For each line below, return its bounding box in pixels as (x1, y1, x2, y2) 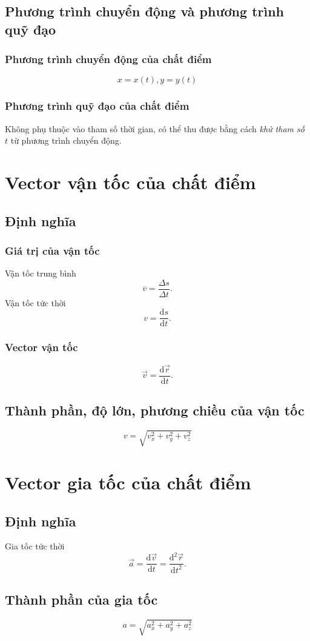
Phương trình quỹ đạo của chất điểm (5, 98, 190, 113)
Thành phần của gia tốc (5, 590, 158, 609)
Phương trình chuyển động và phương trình (5, 2, 285, 21)
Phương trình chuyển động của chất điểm (5, 52, 212, 67)
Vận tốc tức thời (5, 296, 66, 309)
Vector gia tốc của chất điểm (5, 469, 251, 494)
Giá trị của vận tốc (5, 243, 100, 258)
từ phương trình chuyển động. (10, 134, 122, 147)
